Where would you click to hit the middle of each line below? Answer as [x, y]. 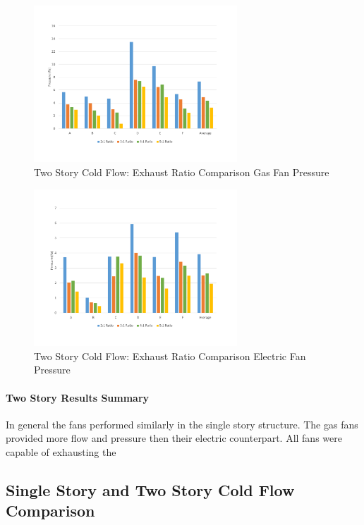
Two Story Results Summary [78, 397]
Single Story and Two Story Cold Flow [150, 489]
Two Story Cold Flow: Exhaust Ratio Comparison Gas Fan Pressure [182, 172]
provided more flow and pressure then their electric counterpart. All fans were [174, 438]
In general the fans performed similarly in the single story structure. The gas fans [182, 424]
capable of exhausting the [61, 451]
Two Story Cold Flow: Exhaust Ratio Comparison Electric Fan [170, 356]
